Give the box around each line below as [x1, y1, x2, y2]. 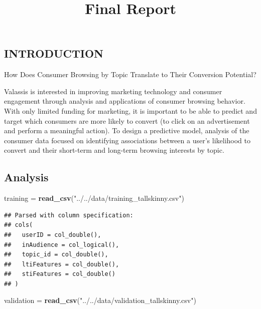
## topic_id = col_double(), [4, 251, 108, 258]
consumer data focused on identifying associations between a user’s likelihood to [4, 135, 251, 145]
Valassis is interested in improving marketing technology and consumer [4, 86, 222, 96]
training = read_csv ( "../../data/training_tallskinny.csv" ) [4, 193, 184, 203]
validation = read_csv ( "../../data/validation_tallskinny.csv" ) [4, 295, 196, 305]
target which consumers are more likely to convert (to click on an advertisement [4, 115, 250, 126]
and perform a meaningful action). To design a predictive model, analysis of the [4, 125, 249, 136]
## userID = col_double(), [4, 231, 101, 238]
